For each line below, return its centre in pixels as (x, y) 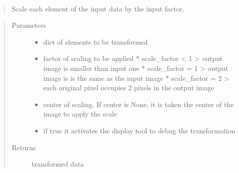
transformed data (58, 164)
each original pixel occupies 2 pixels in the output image (129, 87)
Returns (24, 147)
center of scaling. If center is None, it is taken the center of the (139, 104)
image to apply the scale (80, 114)
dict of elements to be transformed (96, 41)
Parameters (29, 25)
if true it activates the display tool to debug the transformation (139, 130)
